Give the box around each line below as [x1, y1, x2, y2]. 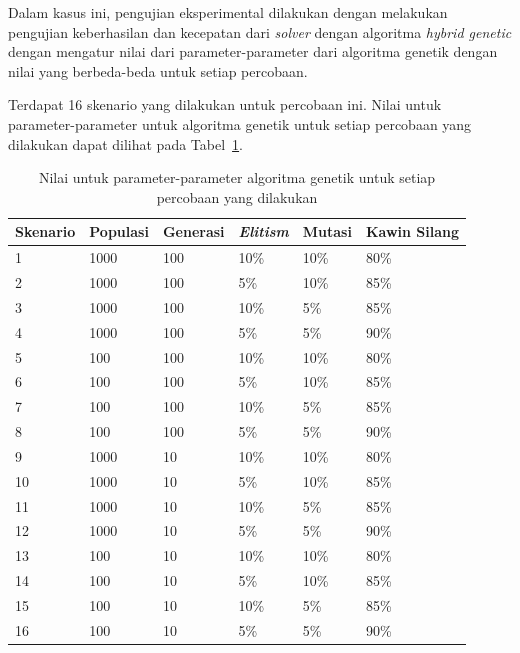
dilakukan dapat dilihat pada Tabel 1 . [8, 133, 243, 154]
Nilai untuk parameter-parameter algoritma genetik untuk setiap [38, 167, 436, 188]
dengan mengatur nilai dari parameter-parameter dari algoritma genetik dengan [8, 41, 498, 62]
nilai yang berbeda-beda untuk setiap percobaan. [8, 60, 308, 81]
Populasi [89, 221, 149, 242]
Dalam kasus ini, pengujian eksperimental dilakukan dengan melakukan [8, 2, 448, 22]
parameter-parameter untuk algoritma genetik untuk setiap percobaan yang [8, 113, 472, 134]
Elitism [238, 221, 289, 242]
